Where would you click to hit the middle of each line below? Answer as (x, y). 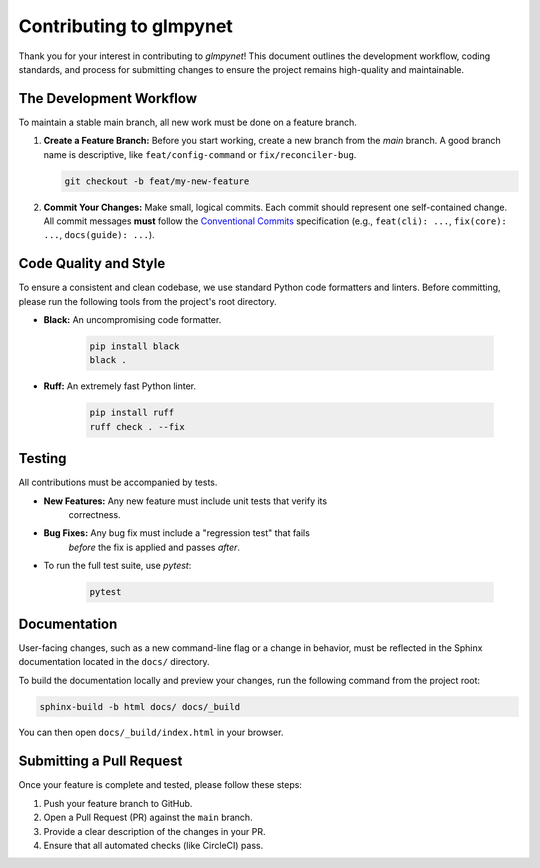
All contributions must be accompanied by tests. (118, 482)
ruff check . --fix (137, 426)
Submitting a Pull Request (100, 761)
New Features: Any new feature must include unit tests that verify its (185, 501)
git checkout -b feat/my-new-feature (157, 181)
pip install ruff (132, 413)
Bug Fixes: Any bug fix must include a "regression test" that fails (176, 533)
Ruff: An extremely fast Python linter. (120, 386)
